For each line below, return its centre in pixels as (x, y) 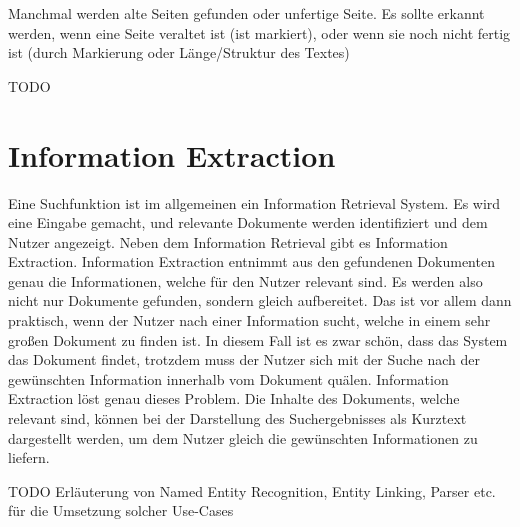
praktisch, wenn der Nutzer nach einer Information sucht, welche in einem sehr (249, 320)
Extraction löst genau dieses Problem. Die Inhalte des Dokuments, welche (234, 398)
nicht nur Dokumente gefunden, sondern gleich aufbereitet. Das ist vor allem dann (260, 300)
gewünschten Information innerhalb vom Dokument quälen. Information (228, 378)
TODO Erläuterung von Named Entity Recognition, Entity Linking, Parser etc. (252, 490)
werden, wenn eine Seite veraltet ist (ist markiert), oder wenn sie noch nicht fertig (259, 32)
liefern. (29, 457)
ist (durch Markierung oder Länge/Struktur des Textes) (179, 52)
